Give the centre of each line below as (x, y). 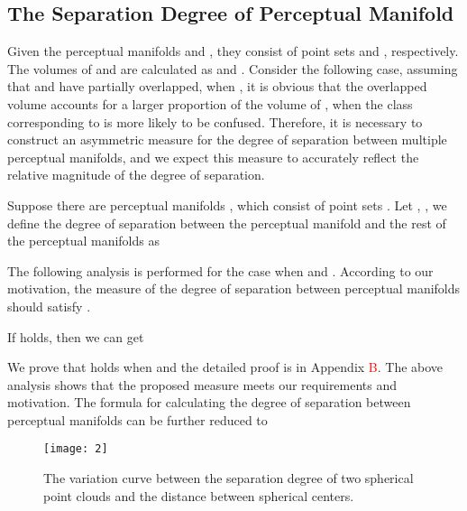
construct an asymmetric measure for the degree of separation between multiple (227, 139)
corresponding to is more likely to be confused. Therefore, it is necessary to (215, 121)
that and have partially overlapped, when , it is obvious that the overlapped (217, 86)
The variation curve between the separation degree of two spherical (229, 478)
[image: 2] (76, 449)
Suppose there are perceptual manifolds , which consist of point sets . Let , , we (227, 204)
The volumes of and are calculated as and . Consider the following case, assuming (233, 68)
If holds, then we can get (76, 336)
